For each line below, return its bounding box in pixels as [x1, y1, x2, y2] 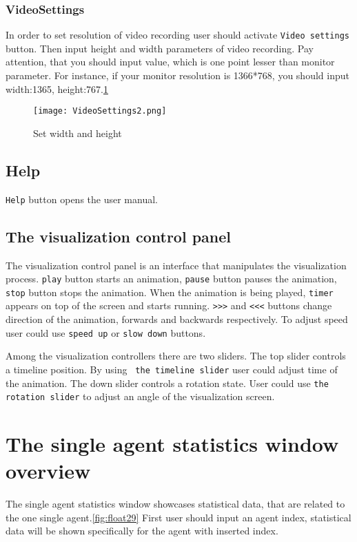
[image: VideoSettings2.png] [33, 106, 167, 116]
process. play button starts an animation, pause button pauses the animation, [6, 271, 337, 286]
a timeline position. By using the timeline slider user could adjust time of [6, 362, 338, 376]
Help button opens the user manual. [6, 191, 158, 206]
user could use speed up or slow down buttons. [6, 325, 206, 340]
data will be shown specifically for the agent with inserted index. [6, 523, 278, 538]
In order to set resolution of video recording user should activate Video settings [6, 28, 349, 42]
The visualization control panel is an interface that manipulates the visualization [6, 258, 347, 272]
